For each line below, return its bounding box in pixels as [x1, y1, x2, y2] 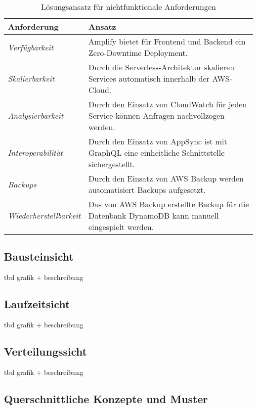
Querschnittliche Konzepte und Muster [4, 391, 208, 406]
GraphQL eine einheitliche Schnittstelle [88, 147, 225, 158]
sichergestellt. [88, 158, 135, 170]
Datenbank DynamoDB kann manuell [88, 210, 219, 221]
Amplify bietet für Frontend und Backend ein [88, 36, 246, 47]
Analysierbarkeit [8, 110, 64, 121]
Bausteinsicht [4, 249, 74, 264]
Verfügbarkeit [8, 41, 54, 53]
